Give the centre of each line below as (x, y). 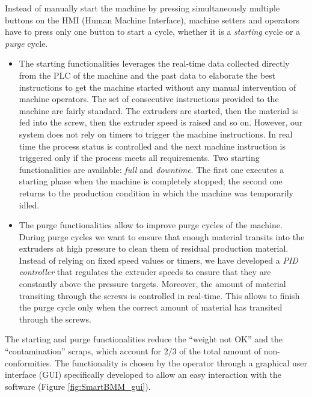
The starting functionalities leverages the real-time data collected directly (154, 63)
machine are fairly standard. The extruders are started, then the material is (158, 110)
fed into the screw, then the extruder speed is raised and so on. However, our (161, 122)
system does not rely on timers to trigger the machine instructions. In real (156, 134)
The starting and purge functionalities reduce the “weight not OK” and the (144, 339)
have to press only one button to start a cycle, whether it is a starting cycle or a (153, 32)
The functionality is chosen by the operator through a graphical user (181, 362)
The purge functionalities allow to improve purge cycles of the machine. (151, 225)
